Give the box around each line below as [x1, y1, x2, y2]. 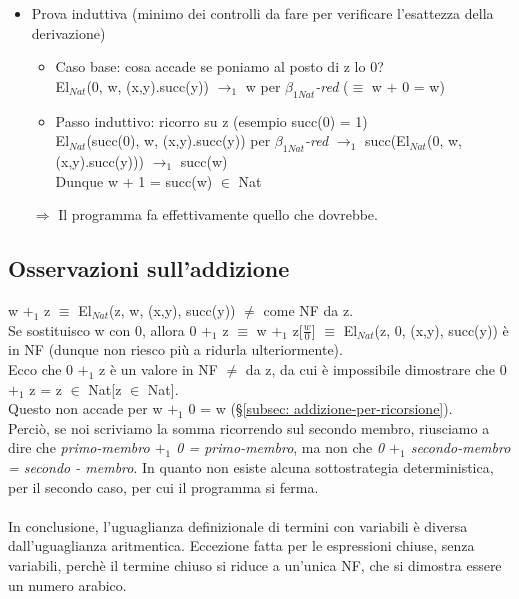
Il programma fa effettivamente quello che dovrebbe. [58, 204, 378, 225]
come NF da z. [263, 299, 354, 320]
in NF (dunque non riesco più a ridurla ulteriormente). [8, 339, 343, 360]
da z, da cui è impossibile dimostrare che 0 [245, 358, 507, 379]
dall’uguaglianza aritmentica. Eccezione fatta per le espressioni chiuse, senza [8, 535, 475, 556]
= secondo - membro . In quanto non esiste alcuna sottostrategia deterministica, [8, 456, 494, 477]
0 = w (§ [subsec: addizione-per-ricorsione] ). [188, 398, 453, 419]
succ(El [364, 130, 410, 151]
